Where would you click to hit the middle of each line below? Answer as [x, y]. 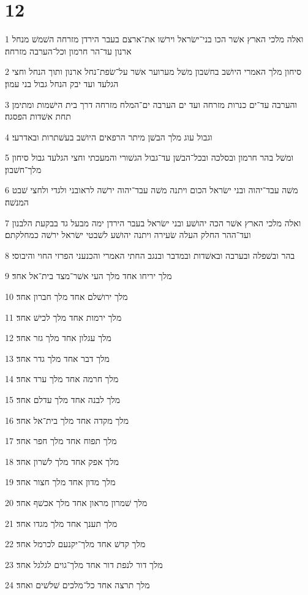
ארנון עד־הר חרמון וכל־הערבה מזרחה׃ [68, 51]
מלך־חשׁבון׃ [23, 169]
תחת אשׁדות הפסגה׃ [38, 116]
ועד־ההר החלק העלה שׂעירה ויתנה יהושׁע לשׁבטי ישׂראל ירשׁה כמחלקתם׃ [128, 235]
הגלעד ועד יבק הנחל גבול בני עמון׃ [62, 83]
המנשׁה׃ [17, 202]
